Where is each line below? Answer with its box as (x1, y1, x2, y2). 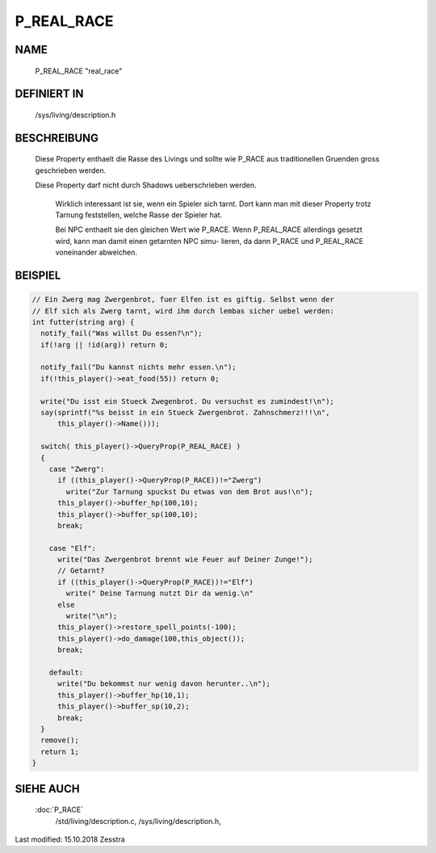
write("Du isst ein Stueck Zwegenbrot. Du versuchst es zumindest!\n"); (40, 397, 335, 405)
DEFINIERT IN (15, 87, 84, 101)
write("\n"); (65, 611, 118, 621)
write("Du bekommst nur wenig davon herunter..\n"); (57, 679, 270, 688)
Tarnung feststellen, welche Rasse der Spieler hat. (55, 210, 223, 220)
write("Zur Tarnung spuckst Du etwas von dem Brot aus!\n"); (65, 487, 313, 496)
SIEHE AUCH (15, 782, 80, 796)
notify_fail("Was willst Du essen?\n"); (40, 329, 203, 338)
